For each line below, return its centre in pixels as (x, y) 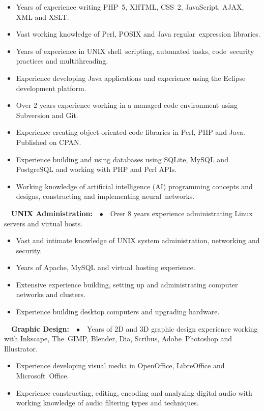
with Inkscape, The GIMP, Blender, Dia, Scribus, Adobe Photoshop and (118, 339)
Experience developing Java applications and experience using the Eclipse (131, 78)
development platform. (51, 88)
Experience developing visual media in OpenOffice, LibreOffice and (120, 365)
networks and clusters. (51, 294)
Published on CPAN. (49, 142)
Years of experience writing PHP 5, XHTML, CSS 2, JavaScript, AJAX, (130, 7)
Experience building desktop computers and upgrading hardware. (118, 312)
